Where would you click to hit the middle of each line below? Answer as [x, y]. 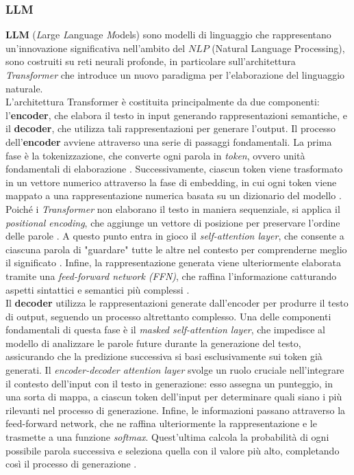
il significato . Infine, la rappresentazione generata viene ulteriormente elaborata [174, 262]
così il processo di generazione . [71, 464]
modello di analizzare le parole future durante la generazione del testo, [153, 343]
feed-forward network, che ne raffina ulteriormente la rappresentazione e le [161, 423]
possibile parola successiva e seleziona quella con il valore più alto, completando [173, 450]
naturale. [24, 88]
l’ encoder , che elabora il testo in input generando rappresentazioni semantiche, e [177, 115]
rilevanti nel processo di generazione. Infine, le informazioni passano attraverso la [176, 410]
